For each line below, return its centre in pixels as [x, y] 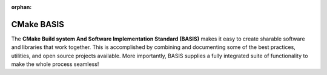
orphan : [21, 7]
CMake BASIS [38, 24]
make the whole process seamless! [55, 64]
